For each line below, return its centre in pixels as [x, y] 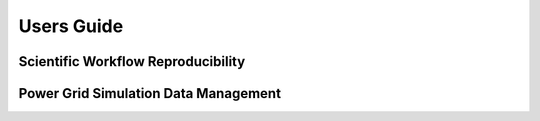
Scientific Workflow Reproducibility [132, 61]
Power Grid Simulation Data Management [150, 93]
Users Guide [71, 26]
